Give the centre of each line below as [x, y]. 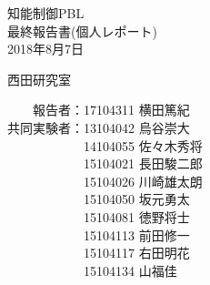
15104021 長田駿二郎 [143, 163]
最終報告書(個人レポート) [82, 31]
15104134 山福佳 [130, 270]
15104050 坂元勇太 [136, 199]
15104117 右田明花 [136, 253]
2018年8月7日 [45, 49]
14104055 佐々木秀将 [143, 145]
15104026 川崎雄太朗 [143, 181]
